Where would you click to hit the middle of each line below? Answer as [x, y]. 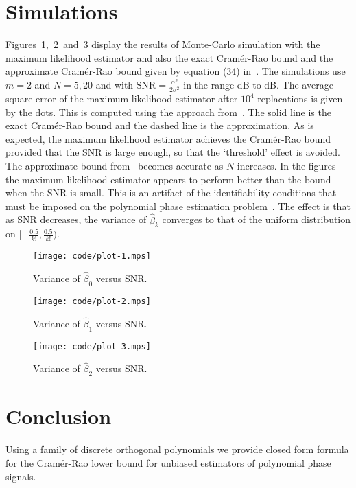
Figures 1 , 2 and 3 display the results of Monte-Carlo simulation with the [163, 44]
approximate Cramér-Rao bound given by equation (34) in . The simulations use [176, 71]
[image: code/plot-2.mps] [92, 301]
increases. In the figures [286, 166]
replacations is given [300, 98]
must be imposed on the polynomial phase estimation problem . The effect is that [178, 206]
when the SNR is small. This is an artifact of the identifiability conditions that [171, 193]
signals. [21, 476]
